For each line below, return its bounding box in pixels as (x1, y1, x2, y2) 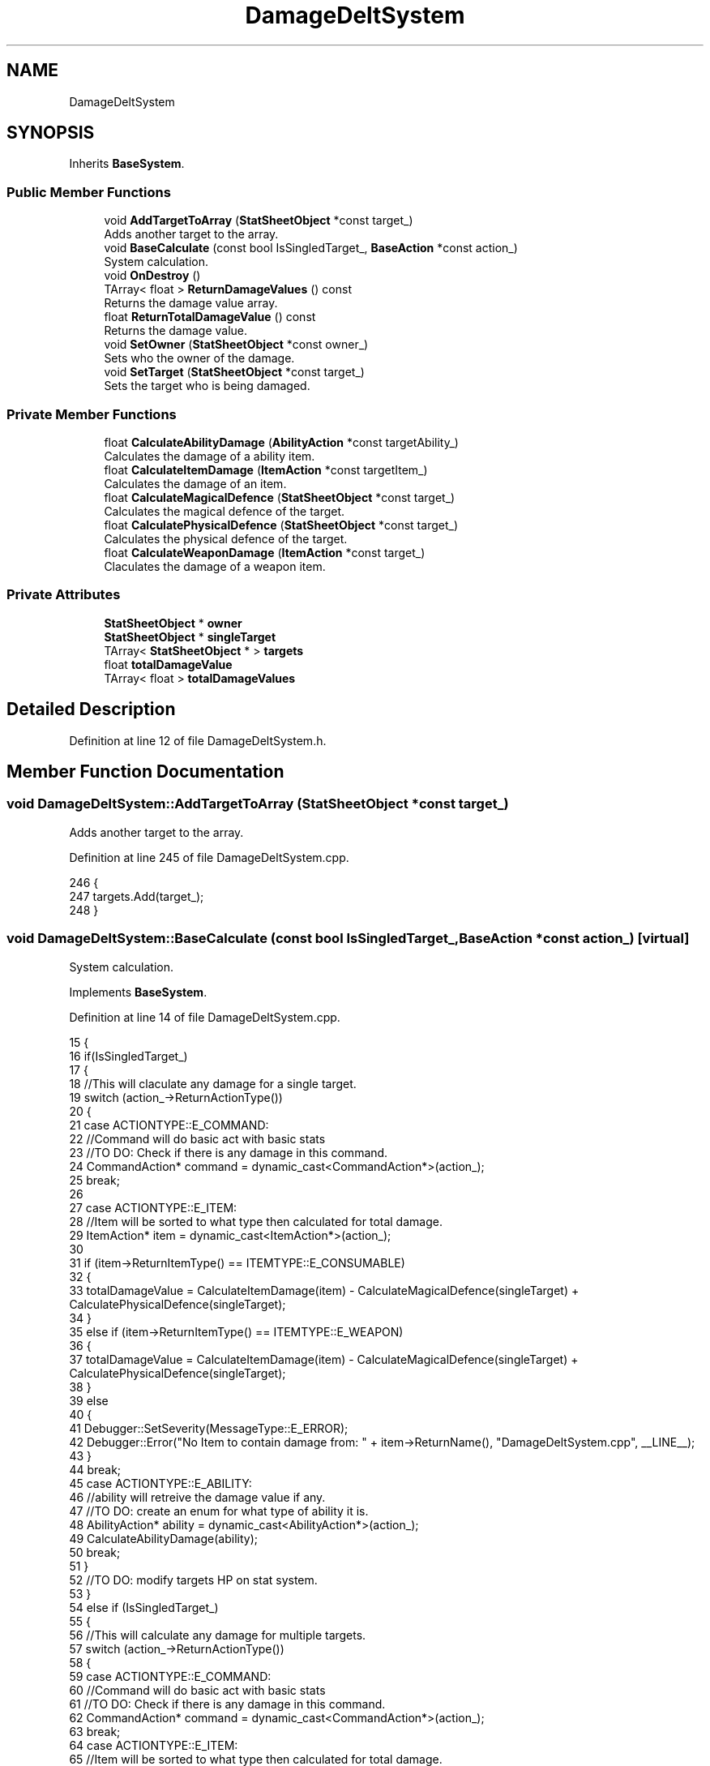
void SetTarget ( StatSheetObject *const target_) (104, 365, 365, 379)
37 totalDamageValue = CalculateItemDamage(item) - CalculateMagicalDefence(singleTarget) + (69, 1352, 579, 1366)
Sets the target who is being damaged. (104, 379, 310, 393)
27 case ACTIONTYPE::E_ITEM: (69, 1200, 237, 1215)
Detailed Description (6, 699, 176, 720)
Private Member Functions (6, 405, 177, 422)
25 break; (69, 1172, 120, 1187)
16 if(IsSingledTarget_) (69, 1048, 188, 1063)
